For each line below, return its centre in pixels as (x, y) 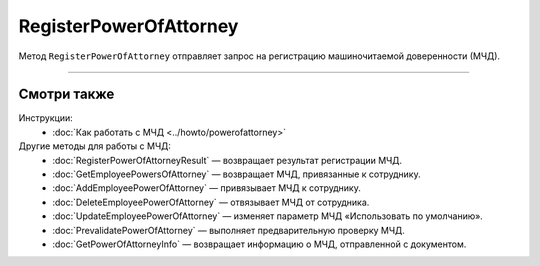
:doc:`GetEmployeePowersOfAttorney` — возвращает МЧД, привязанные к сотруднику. (236, 174)
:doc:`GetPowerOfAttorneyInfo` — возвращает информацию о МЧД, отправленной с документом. (259, 244)
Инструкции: (46, 118)
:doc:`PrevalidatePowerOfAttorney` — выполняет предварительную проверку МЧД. (228, 230)
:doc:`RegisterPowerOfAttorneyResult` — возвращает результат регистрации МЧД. (227, 160)
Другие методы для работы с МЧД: (95, 146)
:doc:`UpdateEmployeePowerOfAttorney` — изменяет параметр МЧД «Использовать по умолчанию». (268, 216)
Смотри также (66, 94)
